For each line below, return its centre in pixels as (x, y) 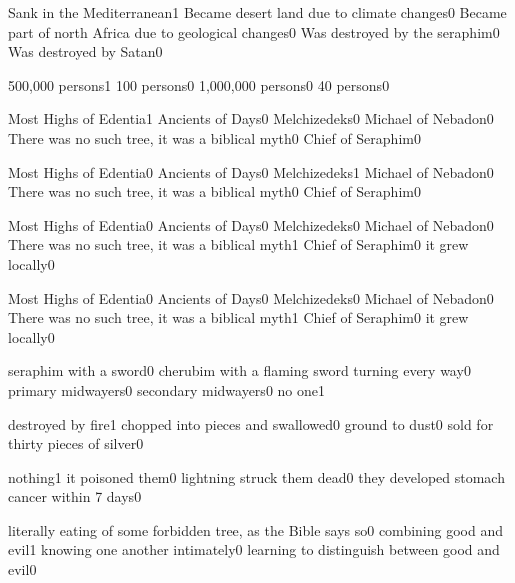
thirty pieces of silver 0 (76, 443)
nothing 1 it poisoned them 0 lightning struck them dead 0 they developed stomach (256, 476)
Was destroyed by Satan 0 (85, 51)
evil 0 (22, 569)
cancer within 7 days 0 (75, 496)
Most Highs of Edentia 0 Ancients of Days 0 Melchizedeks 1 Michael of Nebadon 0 (251, 171)
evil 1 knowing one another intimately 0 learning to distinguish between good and (254, 549)
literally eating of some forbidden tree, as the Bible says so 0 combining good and (255, 529)
